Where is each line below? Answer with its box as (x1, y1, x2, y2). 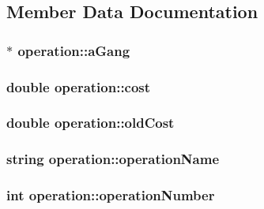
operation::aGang (17, 40, 130, 60)
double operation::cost (6, 77, 151, 96)
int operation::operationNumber (6, 185, 215, 205)
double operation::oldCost (6, 113, 175, 132)
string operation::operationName (6, 149, 220, 169)
